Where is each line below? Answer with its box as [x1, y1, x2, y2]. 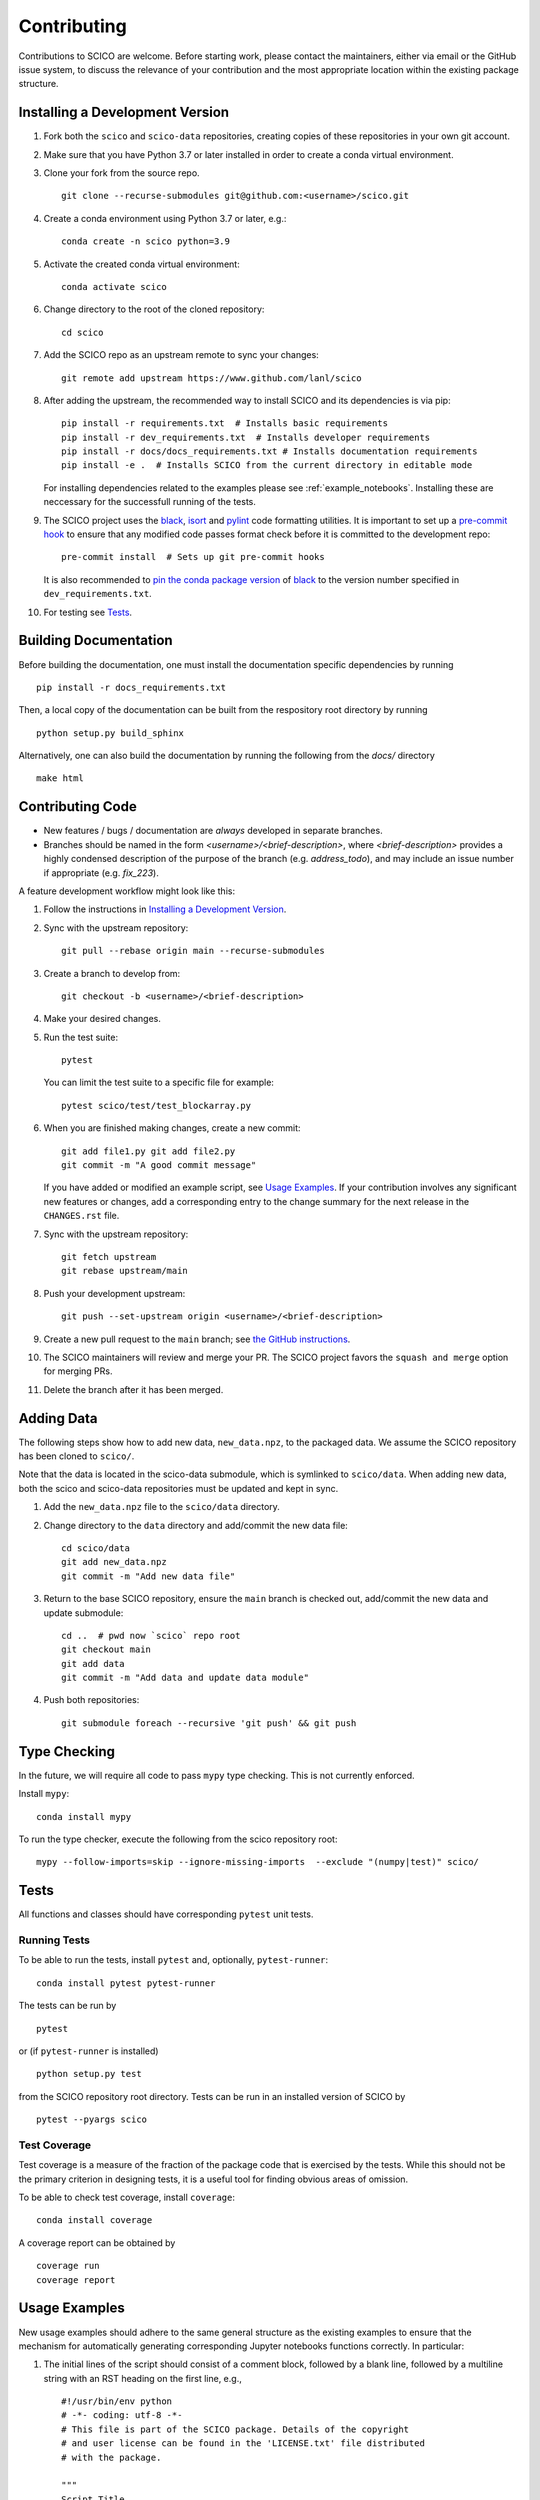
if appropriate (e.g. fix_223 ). [43, 866, 159, 879]
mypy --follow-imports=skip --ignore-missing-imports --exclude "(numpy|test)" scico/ [36, 1856, 480, 1868]
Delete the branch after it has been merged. [43, 1383, 224, 1395]
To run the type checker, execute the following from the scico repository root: [18, 1833, 338, 1845]
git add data [61, 1658, 125, 1669]
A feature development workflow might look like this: [18, 885, 235, 897]
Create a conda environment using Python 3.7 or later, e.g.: [43, 212, 287, 224]
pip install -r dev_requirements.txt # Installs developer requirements [61, 431, 431, 443]
